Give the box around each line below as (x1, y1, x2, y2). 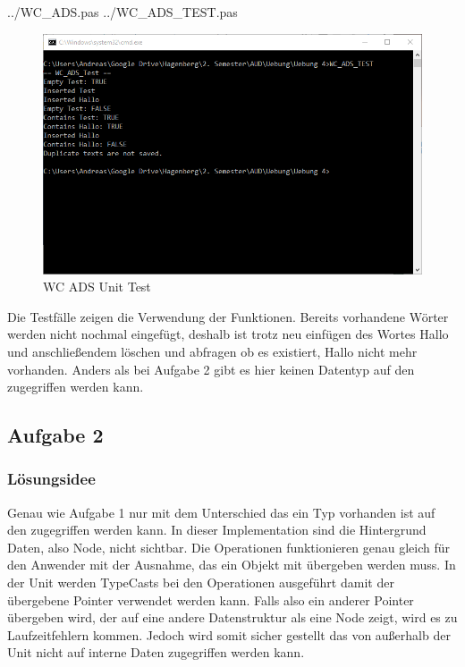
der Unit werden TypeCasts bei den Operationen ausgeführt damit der (7, 573, 394, 592)
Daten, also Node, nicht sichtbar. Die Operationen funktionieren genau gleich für (7, 537, 451, 556)
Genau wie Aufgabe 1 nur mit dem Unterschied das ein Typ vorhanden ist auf (7, 502, 435, 521)
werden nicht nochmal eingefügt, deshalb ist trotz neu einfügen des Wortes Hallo (7, 325, 449, 343)
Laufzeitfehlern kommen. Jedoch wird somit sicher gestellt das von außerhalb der (7, 625, 451, 644)
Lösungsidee (7, 468, 96, 490)
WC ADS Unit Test (43, 277, 151, 296)
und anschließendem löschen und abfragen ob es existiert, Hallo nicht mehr (7, 342, 418, 360)
